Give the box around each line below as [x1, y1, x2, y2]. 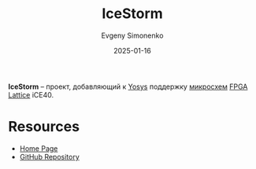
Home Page [19, 143, 58, 153]
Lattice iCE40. [8, 90, 54, 99]
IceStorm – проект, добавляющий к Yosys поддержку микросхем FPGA [8, 82, 248, 91]
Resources [8, 118, 80, 136]
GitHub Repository [19, 152, 80, 161]
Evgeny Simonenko [101, 31, 164, 40]
